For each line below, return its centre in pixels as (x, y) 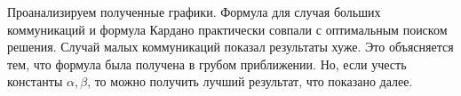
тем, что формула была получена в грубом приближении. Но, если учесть (207, 64)
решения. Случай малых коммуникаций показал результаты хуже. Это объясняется (230, 47)
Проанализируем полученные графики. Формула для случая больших (194, 12)
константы (35, 81)
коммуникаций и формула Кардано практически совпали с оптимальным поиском (227, 29)
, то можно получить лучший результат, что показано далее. (250, 81)
